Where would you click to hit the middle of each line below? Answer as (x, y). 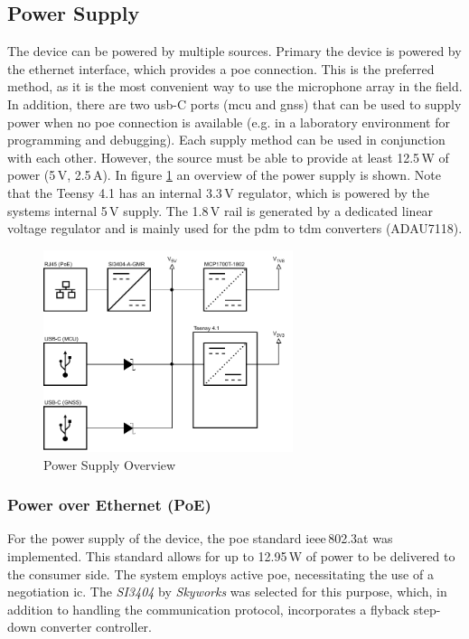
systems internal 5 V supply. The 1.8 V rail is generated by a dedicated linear (220, 210)
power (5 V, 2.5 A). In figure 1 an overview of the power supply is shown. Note (224, 175)
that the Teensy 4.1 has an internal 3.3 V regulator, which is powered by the (219, 192)
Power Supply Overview (110, 464)
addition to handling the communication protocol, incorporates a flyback (209, 609)
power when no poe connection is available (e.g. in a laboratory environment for (229, 122)
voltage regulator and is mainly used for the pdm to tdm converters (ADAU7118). (235, 228)
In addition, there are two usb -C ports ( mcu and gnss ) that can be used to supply (234, 103)
